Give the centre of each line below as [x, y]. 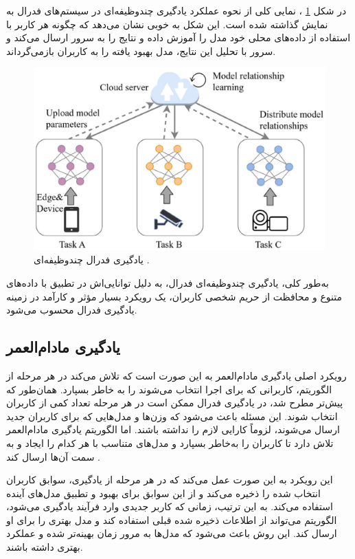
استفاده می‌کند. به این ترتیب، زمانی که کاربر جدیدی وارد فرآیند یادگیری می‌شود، [170, 506]
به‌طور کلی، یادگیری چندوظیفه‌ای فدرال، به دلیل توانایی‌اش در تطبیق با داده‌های [168, 282]
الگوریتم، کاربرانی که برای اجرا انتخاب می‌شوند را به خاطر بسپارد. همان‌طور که [169, 389]
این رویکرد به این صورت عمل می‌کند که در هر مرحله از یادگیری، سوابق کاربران [170, 480]
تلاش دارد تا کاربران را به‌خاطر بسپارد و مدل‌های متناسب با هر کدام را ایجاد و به [170, 442]
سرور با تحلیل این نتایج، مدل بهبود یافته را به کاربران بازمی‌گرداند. [141, 51]
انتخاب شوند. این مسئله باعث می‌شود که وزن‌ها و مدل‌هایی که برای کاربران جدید [172, 416]
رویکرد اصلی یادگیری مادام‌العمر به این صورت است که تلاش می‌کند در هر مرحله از [176, 375]
